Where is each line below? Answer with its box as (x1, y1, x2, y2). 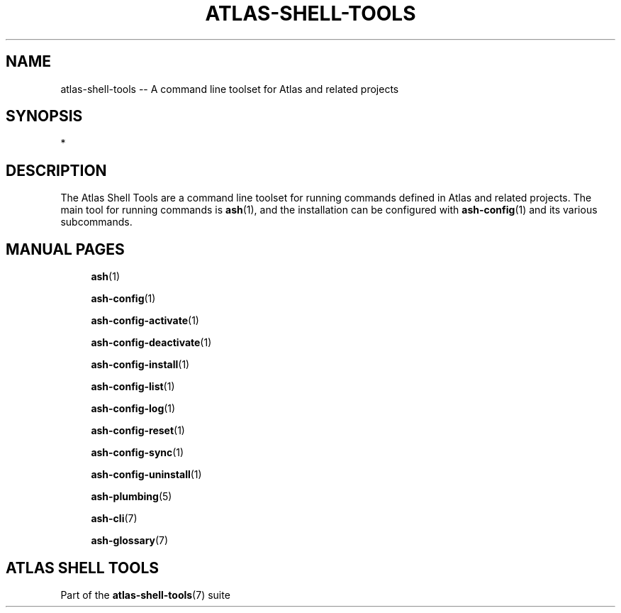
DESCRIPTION (6, 161, 107, 180)
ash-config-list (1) (91, 380, 175, 393)
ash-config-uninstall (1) (91, 468, 202, 481)
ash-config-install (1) (91, 358, 190, 371)
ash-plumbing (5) (91, 490, 172, 503)
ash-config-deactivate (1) (91, 336, 212, 349)
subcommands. (60, 216, 133, 228)
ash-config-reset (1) (91, 424, 185, 437)
